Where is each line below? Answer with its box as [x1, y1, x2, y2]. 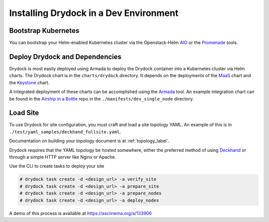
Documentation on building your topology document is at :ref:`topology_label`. [9, 138, 169, 144]
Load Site [9, 109, 39, 117]
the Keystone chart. [9, 80, 50, 86]
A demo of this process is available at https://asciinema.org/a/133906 [9, 210, 152, 216]
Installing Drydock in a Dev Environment [9, 7, 179, 18]
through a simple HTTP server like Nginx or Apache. [9, 154, 117, 160]
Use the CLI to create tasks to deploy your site [9, 163, 105, 169]
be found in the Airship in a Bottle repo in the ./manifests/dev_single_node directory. [9, 96, 194, 102]
